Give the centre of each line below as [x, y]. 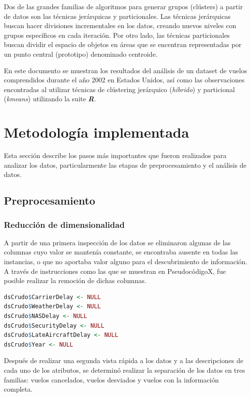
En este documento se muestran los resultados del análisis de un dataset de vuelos [125, 70]
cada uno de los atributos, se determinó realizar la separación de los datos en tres [125, 370]
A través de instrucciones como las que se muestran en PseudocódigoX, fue [115, 271]
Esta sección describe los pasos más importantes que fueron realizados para [115, 155]
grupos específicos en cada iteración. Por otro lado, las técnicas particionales [117, 35]
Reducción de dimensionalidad [64, 224]
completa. [18, 389]
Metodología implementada [96, 132]
